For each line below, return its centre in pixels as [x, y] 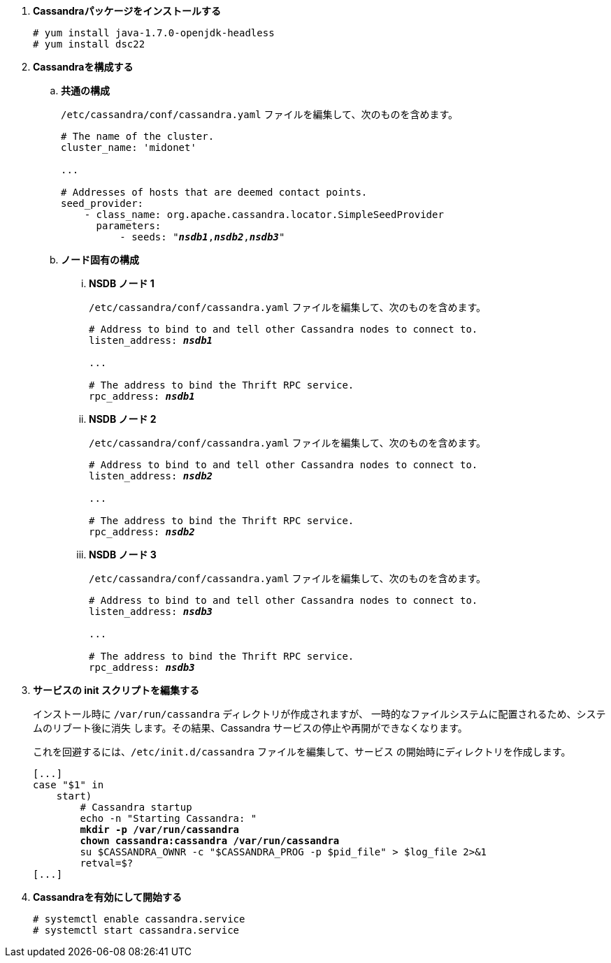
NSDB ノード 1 [122, 283]
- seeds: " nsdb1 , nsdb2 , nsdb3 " [202, 237]
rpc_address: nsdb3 [142, 667]
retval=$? [107, 863]
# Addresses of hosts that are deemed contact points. [214, 192]
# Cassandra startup [136, 807]
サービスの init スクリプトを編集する [116, 690]
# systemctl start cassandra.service [136, 930]
